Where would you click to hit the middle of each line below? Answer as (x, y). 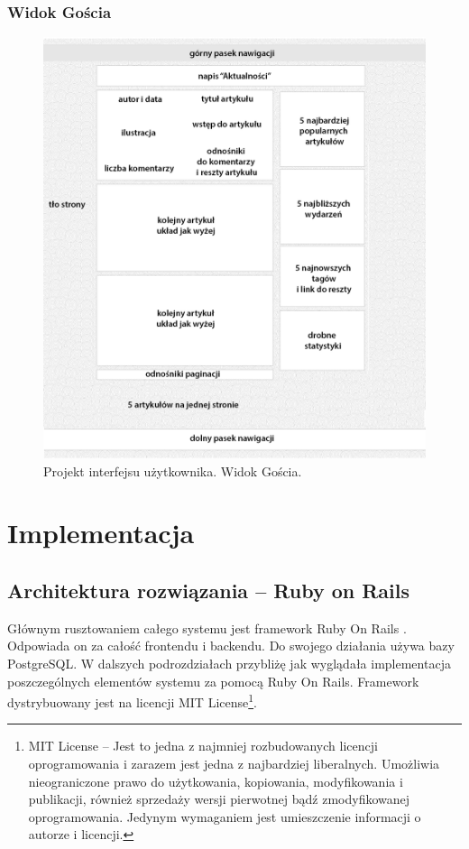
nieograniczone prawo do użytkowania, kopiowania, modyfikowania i (216, 781)
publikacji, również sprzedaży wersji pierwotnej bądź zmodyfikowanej (219, 799)
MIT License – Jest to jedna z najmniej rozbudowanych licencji (203, 746)
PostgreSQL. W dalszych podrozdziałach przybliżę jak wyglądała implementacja (229, 664)
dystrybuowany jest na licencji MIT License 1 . (132, 701)
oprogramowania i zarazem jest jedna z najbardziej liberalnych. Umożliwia (234, 764)
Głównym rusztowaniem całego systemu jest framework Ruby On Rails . (207, 628)
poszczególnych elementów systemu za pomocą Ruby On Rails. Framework (213, 681)
